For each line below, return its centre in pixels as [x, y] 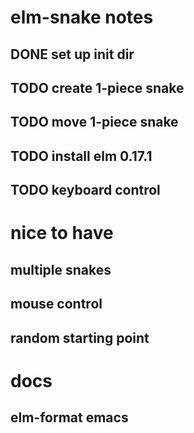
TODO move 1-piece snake [94, 122]
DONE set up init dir [72, 54]
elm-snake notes [82, 17]
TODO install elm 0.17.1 [81, 156]
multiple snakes [61, 269]
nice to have [62, 233]
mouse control [56, 304]
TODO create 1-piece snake [97, 87]
